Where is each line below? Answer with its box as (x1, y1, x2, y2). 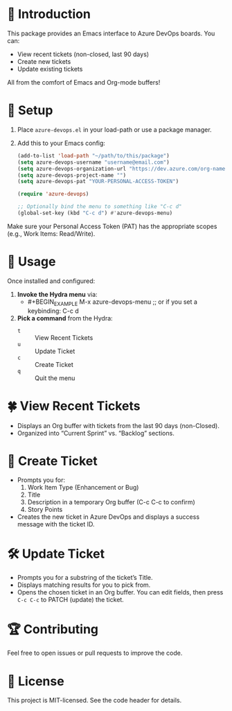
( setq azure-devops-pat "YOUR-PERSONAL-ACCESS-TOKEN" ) (17, 178, 179, 185)
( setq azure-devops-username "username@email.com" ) (17, 159, 170, 166)
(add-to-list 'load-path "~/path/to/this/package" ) (17, 152, 170, 159)
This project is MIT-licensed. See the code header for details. (7, 696, 182, 705)
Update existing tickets (17, 65, 83, 73)
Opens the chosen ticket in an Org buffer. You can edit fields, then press (17, 588, 224, 597)
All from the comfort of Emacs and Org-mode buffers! (7, 78, 161, 86)
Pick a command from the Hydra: (17, 314, 113, 322)
